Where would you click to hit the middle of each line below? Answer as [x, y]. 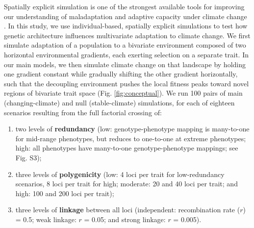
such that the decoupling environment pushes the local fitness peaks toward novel [127, 83]
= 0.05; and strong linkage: [125, 219]
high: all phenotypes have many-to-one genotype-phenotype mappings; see [127, 148]
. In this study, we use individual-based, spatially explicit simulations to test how [126, 26]
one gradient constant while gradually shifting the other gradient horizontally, [121, 74]
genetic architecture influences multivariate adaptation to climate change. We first [127, 35]
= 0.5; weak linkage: [46, 219]
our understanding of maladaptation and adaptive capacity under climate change [126, 16]
